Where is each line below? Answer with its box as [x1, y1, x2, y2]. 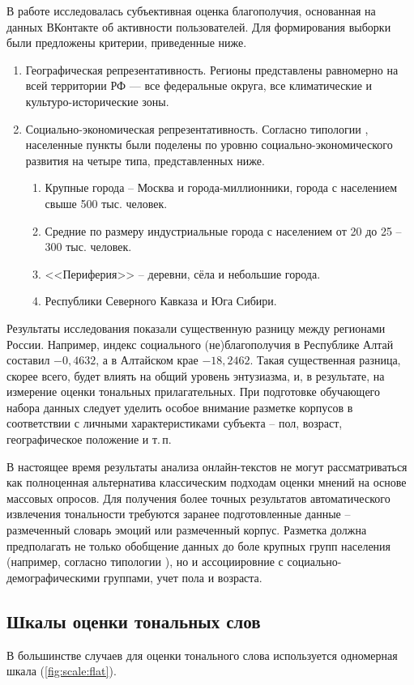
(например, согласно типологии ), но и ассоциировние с [6, 553, 284, 570]
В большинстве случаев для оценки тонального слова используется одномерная [6, 646, 398, 663]
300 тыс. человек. [45, 238, 132, 255]
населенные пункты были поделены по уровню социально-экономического [25, 136, 393, 153]
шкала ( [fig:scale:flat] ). [6, 662, 117, 679]
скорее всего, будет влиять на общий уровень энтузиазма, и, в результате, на [6, 367, 385, 384]
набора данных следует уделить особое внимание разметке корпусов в [6, 398, 353, 415]
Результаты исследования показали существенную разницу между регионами [6, 319, 386, 336]
